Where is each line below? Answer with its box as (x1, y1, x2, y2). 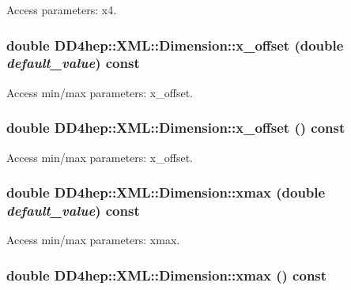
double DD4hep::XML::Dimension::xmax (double (6, 183, 326, 202)
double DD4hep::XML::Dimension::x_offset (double (6, 35, 344, 55)
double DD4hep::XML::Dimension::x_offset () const (6, 118, 345, 137)
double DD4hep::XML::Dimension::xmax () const (6, 265, 327, 284)
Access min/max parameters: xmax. (6, 232, 180, 248)
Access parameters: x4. (6, 2, 117, 17)
